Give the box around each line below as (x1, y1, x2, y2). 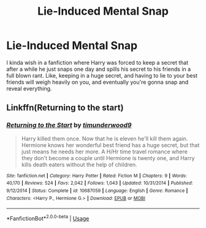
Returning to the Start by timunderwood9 (6, 121, 132, 130)
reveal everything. (6, 84, 52, 92)
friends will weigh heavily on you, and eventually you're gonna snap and (6, 78, 189, 86)
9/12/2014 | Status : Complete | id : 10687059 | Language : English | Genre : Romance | (6, 188, 188, 194)
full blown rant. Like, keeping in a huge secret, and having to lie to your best (6, 72, 198, 79)
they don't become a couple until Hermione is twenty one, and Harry (21, 154, 195, 161)
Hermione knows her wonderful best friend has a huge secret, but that (21, 141, 200, 149)
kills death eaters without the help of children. (21, 161, 137, 168)
